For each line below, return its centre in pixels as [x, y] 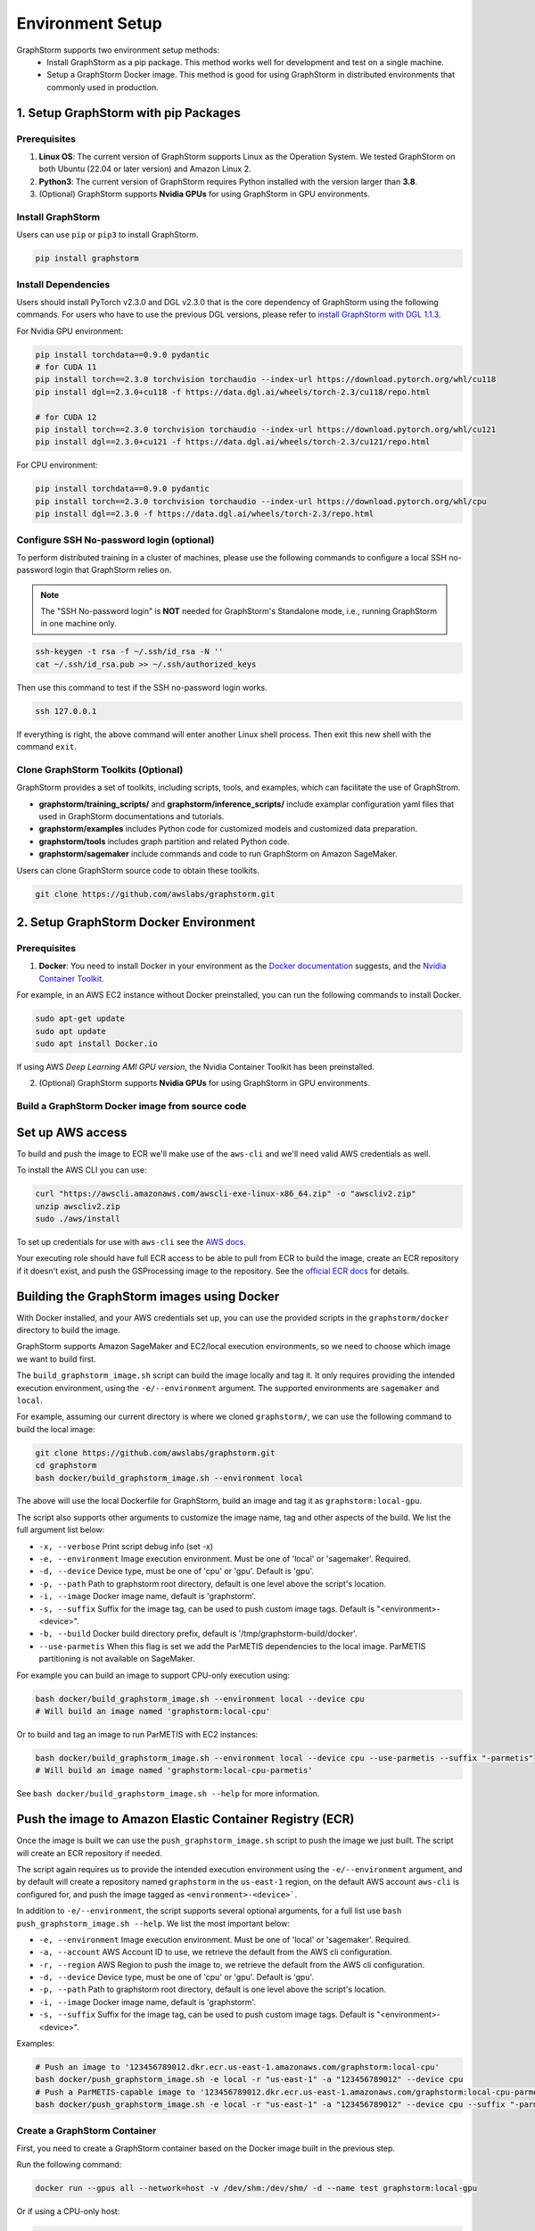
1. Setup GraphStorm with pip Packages [128, 113]
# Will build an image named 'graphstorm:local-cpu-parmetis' [174, 1771]
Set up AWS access [72, 1132]
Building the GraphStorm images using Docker [148, 1296]
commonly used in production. [103, 87]
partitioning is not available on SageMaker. [117, 1659]
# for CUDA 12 [66, 417]
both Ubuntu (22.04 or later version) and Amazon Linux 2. [145, 169]
